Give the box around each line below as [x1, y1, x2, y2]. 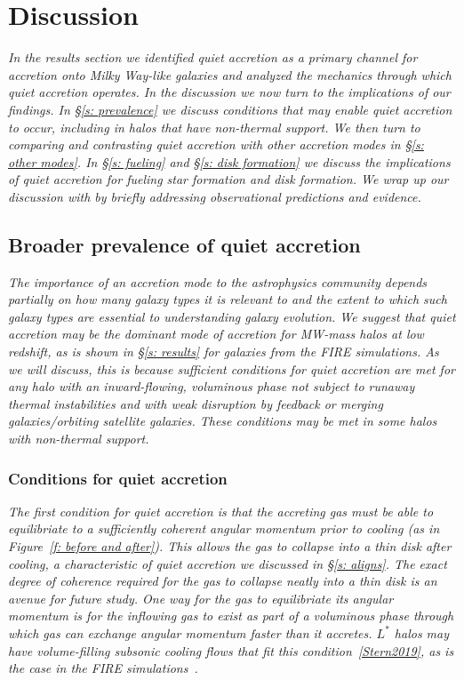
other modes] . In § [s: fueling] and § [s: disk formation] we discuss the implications [8, 152, 451, 171]
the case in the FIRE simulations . [8, 659, 198, 677]
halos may [394, 623, 450, 642]
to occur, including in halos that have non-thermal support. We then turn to [8, 117, 420, 136]
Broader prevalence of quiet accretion [8, 230, 361, 258]
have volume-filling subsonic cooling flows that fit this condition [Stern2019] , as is [8, 641, 454, 660]
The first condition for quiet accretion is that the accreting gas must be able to [8, 501, 434, 520]
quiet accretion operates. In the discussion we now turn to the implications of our [8, 83, 451, 101]
